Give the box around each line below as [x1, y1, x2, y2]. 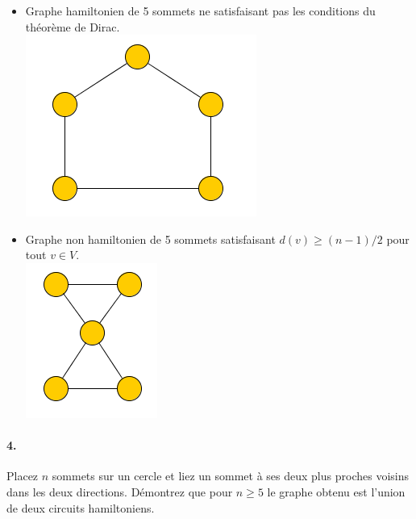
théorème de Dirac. [25, 18, 120, 35]
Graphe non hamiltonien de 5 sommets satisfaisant [25, 230, 276, 247]
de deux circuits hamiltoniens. [6, 499, 155, 516]
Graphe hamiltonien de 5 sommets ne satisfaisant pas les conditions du [25, 2, 376, 19]
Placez [6, 467, 39, 484]
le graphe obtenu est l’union [267, 483, 406, 500]
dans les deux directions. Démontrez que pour [6, 483, 233, 500]
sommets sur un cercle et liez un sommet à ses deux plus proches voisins [52, 467, 409, 484]
